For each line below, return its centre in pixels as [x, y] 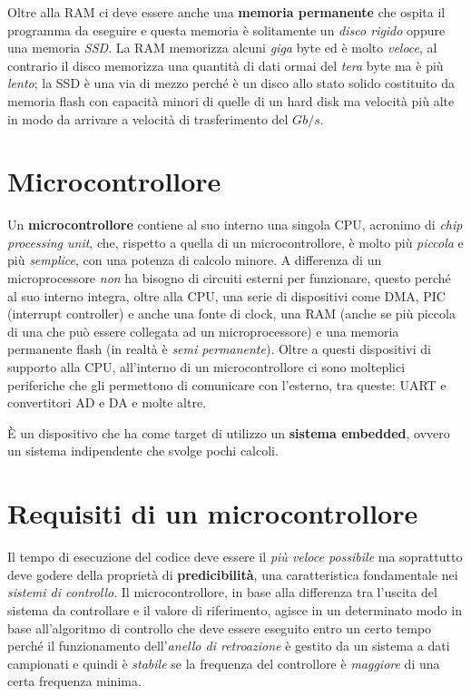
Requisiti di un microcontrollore [213, 513]
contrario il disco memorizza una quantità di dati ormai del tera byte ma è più [226, 65]
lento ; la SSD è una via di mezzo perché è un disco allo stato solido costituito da [231, 83]
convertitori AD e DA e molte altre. [107, 402]
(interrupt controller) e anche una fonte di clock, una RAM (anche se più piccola [231, 314]
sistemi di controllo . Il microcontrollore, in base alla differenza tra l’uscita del [222, 592]
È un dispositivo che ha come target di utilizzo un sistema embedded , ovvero [229, 432]
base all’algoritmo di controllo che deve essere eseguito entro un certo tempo [220, 627]
